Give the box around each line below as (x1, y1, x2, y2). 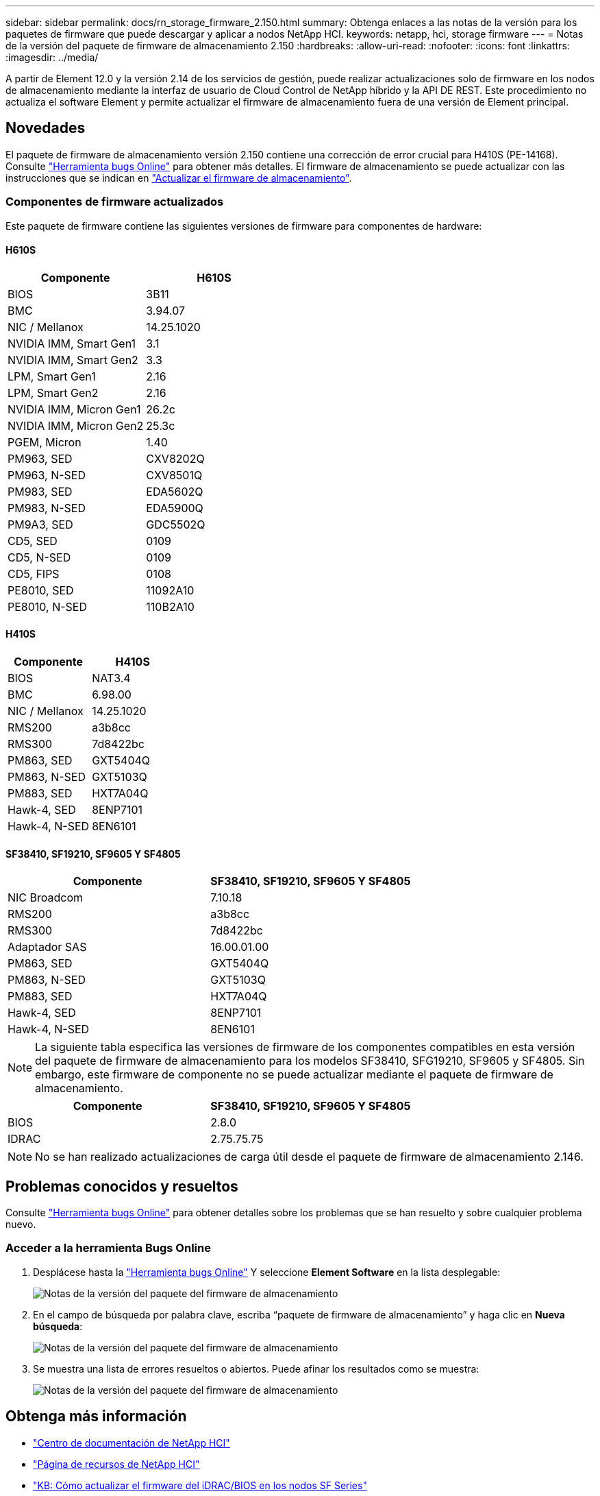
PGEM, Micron (8, 435, 82, 449)
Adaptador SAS (8, 940, 87, 954)
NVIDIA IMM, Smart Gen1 (8, 336, 136, 350)
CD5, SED (8, 533, 58, 548)
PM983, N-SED (8, 500, 86, 515)
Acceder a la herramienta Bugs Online (5, 1241, 211, 1255)
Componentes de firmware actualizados (5, 195, 224, 209)
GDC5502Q (146, 517, 205, 531)
